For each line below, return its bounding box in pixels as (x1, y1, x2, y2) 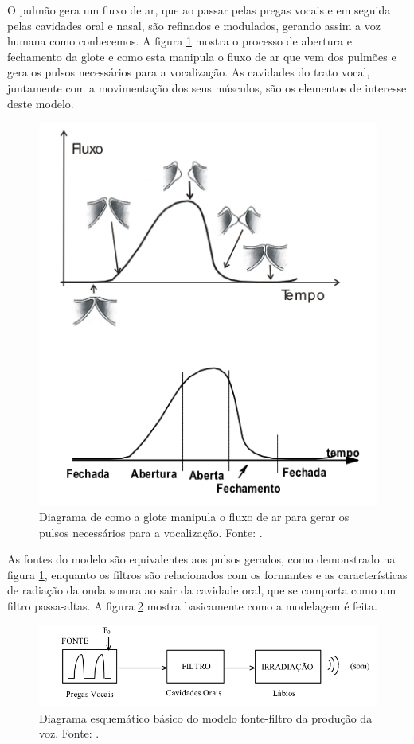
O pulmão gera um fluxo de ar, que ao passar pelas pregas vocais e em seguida (7, 2, 391, 18)
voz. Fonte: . (39, 725, 100, 742)
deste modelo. (7, 95, 74, 111)
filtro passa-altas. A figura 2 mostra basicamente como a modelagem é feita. (7, 597, 377, 614)
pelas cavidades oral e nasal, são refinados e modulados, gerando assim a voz (7, 17, 381, 33)
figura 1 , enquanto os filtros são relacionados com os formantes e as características (7, 566, 408, 582)
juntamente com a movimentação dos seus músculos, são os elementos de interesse (7, 79, 407, 95)
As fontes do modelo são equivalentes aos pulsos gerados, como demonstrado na (7, 551, 396, 567)
